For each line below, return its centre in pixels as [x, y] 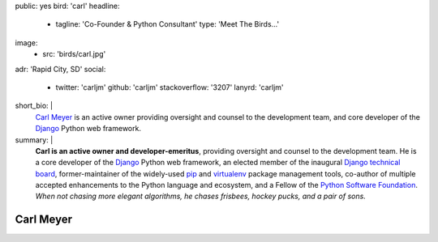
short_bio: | [34, 106]
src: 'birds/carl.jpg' [74, 54]
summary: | [34, 140]
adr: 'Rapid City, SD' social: [60, 69]
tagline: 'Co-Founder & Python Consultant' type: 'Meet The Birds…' [167, 24]
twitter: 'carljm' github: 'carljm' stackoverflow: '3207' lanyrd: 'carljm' [170, 87]
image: [26, 42]
